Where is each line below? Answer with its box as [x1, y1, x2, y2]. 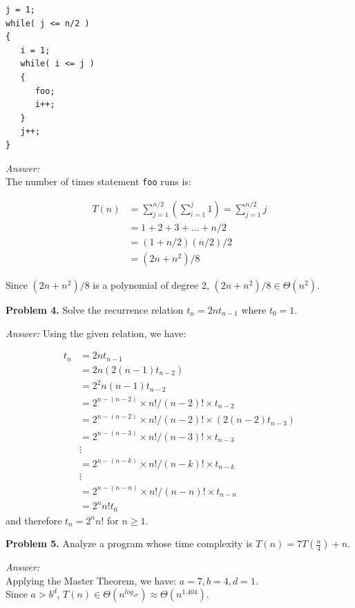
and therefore [6, 513, 62, 527]
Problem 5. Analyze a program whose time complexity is [6, 536, 253, 551]
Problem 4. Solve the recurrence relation [6, 302, 184, 316]
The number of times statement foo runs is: [6, 174, 191, 189]
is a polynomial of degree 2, [93, 277, 209, 292]
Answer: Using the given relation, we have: [6, 325, 186, 340]
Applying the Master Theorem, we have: [6, 573, 177, 587]
